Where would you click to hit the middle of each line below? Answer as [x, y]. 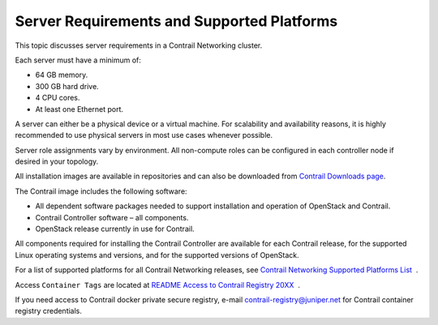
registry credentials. [49, 311]
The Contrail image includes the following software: [101, 191]
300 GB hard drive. [67, 86]
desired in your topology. [57, 161]
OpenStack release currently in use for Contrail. [115, 229]
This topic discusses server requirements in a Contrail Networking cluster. [139, 45]
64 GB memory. [62, 75]
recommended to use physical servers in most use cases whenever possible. [144, 135]
